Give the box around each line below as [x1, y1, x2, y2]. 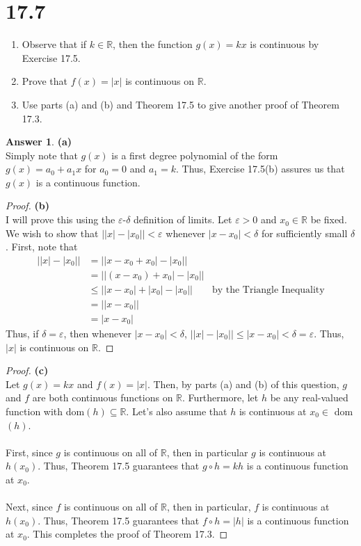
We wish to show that [6, 225, 99, 240]
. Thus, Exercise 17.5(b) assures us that [175, 161, 345, 176]
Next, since [6, 499, 53, 514]
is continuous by [250, 37, 319, 51]
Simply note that [6, 147, 78, 162]
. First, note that [6, 239, 78, 254]
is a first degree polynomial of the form [111, 147, 278, 162]
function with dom [6, 403, 85, 418]
